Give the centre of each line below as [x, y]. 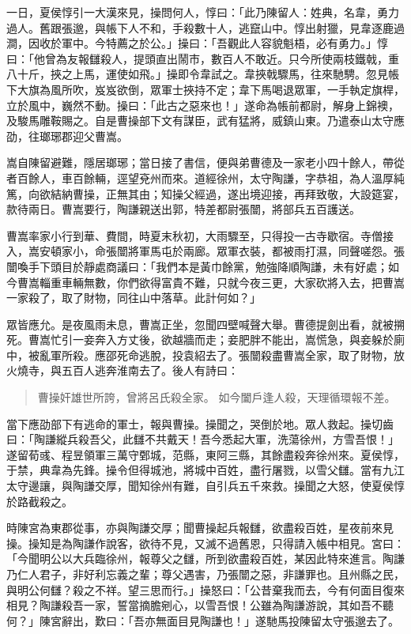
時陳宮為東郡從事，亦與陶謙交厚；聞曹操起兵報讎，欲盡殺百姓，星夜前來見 [200, 528]
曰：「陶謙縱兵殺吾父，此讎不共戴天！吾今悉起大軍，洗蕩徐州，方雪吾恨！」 [203, 439]
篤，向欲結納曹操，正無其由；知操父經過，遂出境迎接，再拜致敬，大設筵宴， [205, 193]
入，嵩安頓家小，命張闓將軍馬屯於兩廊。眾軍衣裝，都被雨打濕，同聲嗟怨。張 [205, 251]
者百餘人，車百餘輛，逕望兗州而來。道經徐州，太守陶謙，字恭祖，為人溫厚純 [205, 177]
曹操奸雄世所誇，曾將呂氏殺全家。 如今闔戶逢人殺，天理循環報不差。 [217, 397]
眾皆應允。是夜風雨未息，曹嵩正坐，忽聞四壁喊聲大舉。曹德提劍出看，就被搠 [205, 324]
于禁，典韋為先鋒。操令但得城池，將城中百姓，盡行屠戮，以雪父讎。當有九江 [205, 470]
